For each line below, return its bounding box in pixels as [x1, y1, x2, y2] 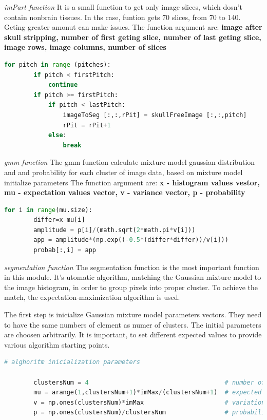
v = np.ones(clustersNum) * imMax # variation [33, 398, 265, 406]
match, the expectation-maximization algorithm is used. [4, 292, 180, 302]
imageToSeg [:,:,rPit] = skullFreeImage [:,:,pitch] [63, 111, 247, 119]
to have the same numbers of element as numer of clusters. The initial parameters [4, 319, 261, 330]
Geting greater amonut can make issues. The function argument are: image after [4, 22, 262, 32]
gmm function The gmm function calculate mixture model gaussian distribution [4, 157, 255, 167]
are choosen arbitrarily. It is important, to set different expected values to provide [4, 329, 262, 340]
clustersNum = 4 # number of [33, 378, 265, 386]
